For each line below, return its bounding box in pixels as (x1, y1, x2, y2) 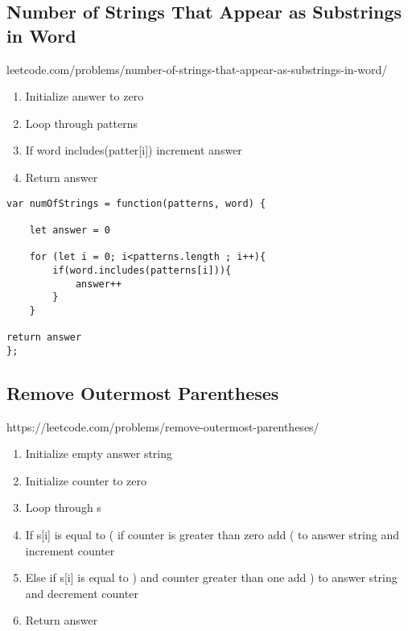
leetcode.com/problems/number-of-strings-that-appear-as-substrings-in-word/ (6, 60, 388, 77)
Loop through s (25, 499, 101, 516)
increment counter (25, 542, 115, 559)
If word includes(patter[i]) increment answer (25, 142, 242, 159)
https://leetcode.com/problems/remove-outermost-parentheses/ (6, 418, 319, 435)
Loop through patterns (25, 114, 138, 131)
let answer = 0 (29, 224, 110, 236)
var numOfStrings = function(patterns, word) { (6, 197, 266, 209)
